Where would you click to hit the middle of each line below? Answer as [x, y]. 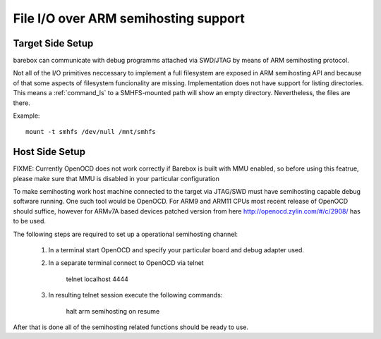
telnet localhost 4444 [97, 279]
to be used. [29, 221]
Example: [26, 116]
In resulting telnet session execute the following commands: [135, 295]
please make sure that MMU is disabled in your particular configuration [116, 178]
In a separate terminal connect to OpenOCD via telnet [126, 263]
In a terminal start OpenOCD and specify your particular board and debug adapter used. [176, 250]
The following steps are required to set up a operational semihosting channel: [126, 234]
